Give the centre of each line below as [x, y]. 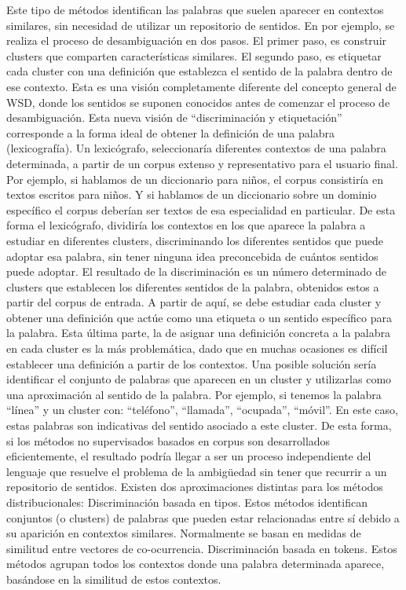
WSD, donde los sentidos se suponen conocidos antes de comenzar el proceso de [198, 102]
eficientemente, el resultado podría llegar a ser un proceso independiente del [189, 456]
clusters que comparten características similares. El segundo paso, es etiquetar [194, 55]
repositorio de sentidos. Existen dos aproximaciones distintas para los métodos [195, 487]
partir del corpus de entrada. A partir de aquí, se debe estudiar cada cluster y [194, 302]
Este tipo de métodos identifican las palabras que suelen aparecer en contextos [195, 9]
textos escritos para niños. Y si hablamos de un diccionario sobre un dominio [192, 194]
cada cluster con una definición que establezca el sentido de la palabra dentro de [199, 71]
